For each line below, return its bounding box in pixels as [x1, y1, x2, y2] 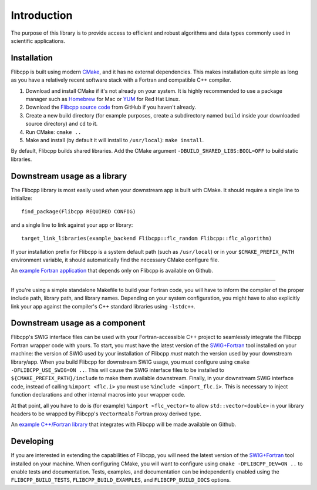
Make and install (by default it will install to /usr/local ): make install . [25, 136, 204, 143]
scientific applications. [11, 37, 66, 44]
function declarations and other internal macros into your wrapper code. [11, 391, 186, 398]
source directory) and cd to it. [25, 120, 98, 127]
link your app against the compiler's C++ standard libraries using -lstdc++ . [11, 303, 195, 310]
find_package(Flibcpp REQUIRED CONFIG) [21, 209, 136, 215]
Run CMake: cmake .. [25, 128, 82, 135]
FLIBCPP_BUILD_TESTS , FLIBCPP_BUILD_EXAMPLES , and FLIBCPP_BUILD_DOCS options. [11, 476, 231, 484]
